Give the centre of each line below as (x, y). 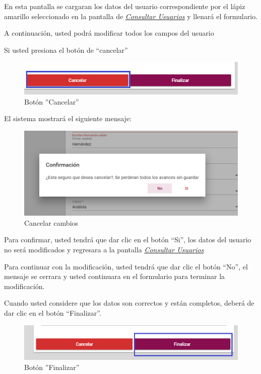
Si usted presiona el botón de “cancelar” (66, 50)
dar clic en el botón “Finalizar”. (53, 313)
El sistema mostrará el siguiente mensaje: (68, 118)
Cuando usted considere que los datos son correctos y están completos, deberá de (129, 303)
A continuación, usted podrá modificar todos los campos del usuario (109, 33)
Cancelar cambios (51, 222)
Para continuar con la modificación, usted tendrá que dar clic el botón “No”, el (126, 266)
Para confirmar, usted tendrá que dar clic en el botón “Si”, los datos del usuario (128, 240)
